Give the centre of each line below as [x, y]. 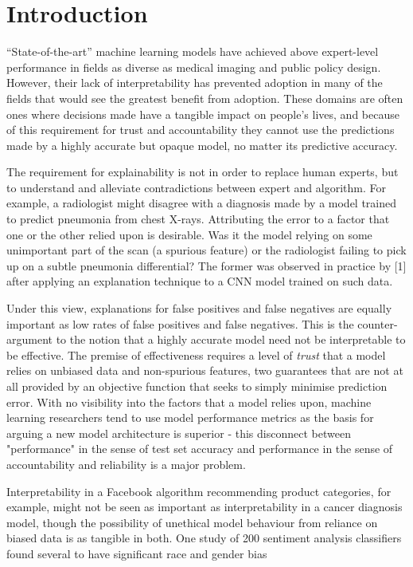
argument [29, 339]
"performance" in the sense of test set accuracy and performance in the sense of [200, 449]
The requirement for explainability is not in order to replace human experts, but [203, 172]
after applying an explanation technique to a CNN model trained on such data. [200, 281]
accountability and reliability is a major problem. [126, 464]
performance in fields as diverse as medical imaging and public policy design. [194, 67]
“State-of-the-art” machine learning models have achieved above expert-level [193, 51]
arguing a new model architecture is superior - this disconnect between [179, 433]
